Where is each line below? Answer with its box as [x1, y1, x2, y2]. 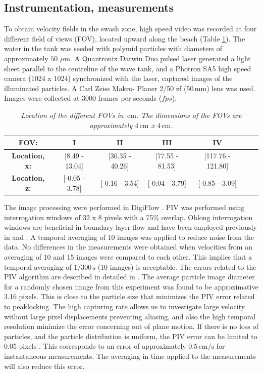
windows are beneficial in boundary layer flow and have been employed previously [4, 222, 257, 232]
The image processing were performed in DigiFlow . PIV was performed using [4, 202, 245, 213]
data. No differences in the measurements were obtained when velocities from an [4, 241, 252, 252]
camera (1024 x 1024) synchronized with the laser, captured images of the [4, 73, 233, 84]
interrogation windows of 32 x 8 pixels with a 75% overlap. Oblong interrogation [4, 212, 253, 222]
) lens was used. [206, 82, 255, 93]
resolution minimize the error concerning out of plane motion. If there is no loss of [4, 321, 258, 331]
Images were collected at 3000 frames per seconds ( [4, 93, 162, 103]
